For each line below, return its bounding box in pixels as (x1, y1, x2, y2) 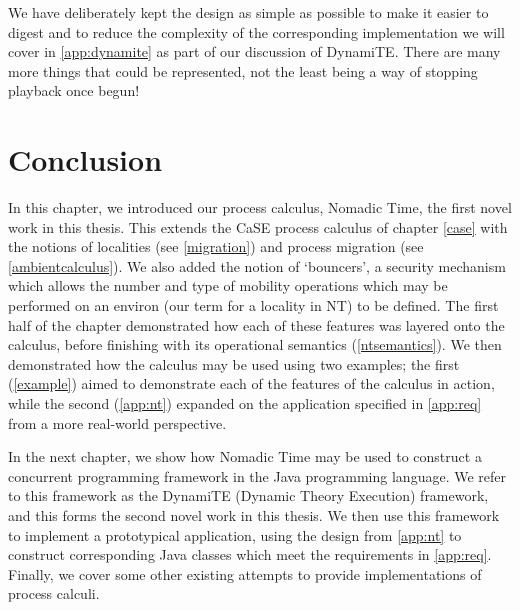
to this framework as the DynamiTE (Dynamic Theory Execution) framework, (8, 485, 489, 506)
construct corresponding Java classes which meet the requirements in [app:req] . (8, 544, 492, 565)
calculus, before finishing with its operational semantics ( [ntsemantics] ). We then (8, 334, 502, 355)
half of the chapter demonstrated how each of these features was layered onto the (8, 314, 505, 335)
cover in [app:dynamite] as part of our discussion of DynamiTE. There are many (8, 41, 501, 62)
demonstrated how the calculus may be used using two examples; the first (8, 353, 460, 374)
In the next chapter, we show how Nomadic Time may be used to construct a (8, 446, 482, 467)
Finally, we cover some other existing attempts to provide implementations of (8, 563, 482, 584)
